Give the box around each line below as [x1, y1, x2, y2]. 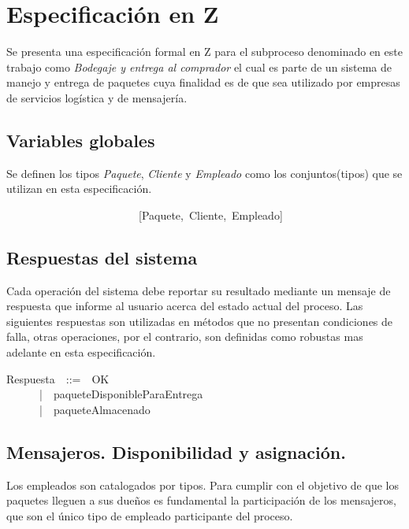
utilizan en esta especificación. [6, 180, 152, 197]
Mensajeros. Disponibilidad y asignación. [6, 439, 346, 464]
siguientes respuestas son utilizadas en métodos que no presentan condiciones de [6, 313, 393, 329]
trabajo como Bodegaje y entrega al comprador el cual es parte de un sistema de [6, 58, 392, 75]
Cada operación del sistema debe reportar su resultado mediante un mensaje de [6, 282, 391, 298]
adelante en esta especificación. [6, 344, 156, 361]
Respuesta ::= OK [6, 370, 110, 387]
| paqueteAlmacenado [39, 401, 151, 417]
